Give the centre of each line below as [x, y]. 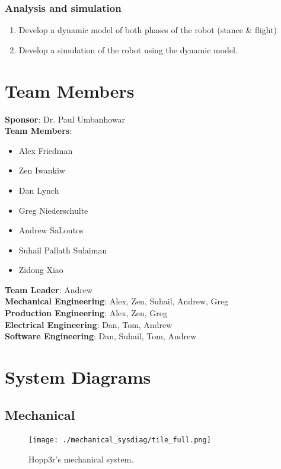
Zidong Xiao [41, 270]
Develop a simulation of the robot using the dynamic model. [128, 49]
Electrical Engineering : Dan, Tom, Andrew [89, 324]
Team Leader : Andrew [49, 289]
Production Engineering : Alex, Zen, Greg [86, 313]
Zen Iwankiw [42, 170]
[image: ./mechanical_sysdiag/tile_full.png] [120, 440]
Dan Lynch [39, 190]
